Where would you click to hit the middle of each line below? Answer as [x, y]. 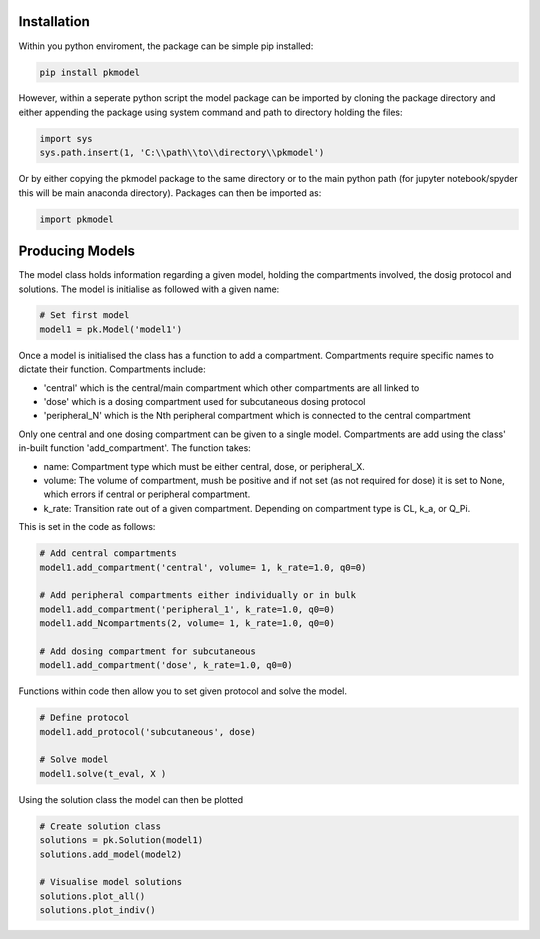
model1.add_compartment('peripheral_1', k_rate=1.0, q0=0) [187, 609]
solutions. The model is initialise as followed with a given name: [149, 289]
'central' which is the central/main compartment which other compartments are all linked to [231, 387]
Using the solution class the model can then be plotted [131, 799]
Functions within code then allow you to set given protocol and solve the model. [182, 691]
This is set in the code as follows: [87, 527]
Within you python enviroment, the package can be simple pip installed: [166, 46]
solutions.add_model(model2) [111, 854]
